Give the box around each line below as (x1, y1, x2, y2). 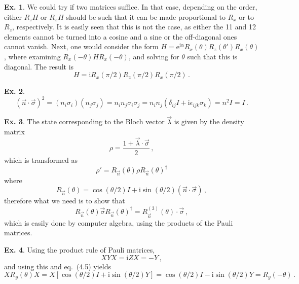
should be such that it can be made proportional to (66, 11, 226, 22)
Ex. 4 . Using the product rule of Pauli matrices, (4, 244, 155, 255)
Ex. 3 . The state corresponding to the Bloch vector (4, 116, 165, 127)
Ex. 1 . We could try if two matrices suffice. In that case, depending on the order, (4, 2, 257, 12)
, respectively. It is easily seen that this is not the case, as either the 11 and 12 (12, 21, 256, 32)
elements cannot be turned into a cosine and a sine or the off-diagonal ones (4, 31, 237, 42)
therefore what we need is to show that (4, 195, 125, 206)
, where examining (4, 51, 61, 61)
